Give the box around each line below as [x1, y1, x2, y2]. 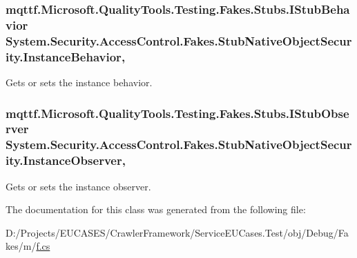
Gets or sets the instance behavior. [6, 75, 153, 89]
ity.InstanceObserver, [6, 152, 126, 169]
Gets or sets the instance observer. [6, 179, 151, 193]
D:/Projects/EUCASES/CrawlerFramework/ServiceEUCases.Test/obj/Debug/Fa [6, 225, 349, 239]
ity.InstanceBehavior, [6, 48, 126, 65]
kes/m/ [6, 239, 37, 253]
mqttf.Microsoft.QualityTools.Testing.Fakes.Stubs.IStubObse [6, 104, 349, 121]
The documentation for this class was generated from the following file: [6, 202, 306, 217]
